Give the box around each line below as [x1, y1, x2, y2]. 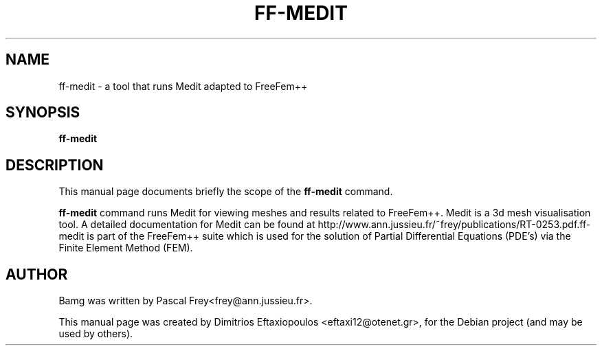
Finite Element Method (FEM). [58, 242, 193, 254]
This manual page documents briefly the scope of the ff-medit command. [58, 185, 393, 198]
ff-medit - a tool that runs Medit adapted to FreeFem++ [58, 80, 308, 92]
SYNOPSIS [5, 104, 80, 122]
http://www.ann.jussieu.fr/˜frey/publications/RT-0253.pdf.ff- [317, 218, 591, 231]
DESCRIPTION [5, 156, 104, 174]
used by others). [58, 328, 133, 340]
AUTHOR [5, 265, 68, 283]
